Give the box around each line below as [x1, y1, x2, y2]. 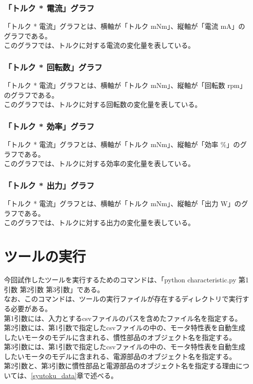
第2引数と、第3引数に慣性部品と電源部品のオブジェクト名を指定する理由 [4, 361, 236, 371]
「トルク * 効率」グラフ [4, 120, 95, 132]
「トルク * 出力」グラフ [4, 179, 95, 191]
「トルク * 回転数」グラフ [4, 61, 102, 73]
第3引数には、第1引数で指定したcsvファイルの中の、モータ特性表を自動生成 [4, 341, 246, 352]
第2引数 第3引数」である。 [19, 284, 104, 294]
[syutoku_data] [31, 370, 77, 381]
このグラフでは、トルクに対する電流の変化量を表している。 [4, 40, 195, 50]
